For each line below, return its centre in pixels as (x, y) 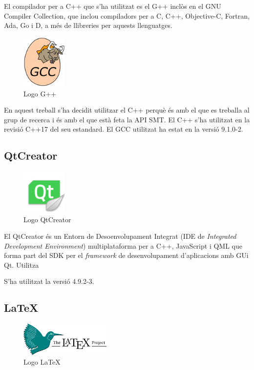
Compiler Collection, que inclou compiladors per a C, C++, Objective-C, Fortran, (127, 15)
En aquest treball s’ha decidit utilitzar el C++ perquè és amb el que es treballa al (127, 110)
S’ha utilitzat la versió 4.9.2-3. (49, 281)
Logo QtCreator (47, 220)
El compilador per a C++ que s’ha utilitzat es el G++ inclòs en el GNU (113, 6)
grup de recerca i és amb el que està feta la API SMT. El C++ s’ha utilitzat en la (127, 119)
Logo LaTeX (42, 362)
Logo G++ (40, 93)
